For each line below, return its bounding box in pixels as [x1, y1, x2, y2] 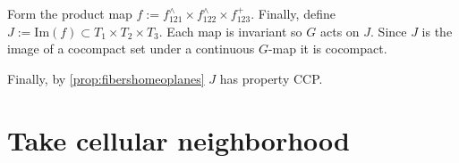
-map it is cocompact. [268, 39, 387, 58]
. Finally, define [251, 4, 336, 22]
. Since [370, 21, 407, 40]
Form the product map [7, 4, 132, 22]
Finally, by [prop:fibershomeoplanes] [7, 69, 205, 87]
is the [421, 21, 453, 40]
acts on [319, 21, 360, 40]
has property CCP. [219, 69, 323, 87]
